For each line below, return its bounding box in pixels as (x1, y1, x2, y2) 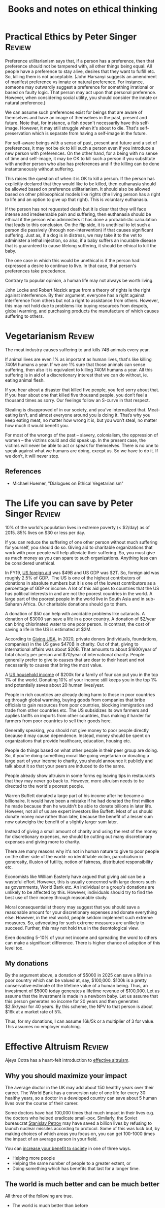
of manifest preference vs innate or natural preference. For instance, (5, 79, 144, 85)
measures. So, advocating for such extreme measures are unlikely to (5, 920, 144, 926)
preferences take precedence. (5, 268, 66, 274)
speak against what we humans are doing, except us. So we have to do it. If (5, 447, 159, 454)
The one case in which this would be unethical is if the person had (5, 257, 139, 263)
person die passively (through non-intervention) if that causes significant (5, 227, 154, 233)
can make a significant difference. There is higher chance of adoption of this (5, 940, 161, 945)
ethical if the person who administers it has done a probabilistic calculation (5, 216, 157, 222)
